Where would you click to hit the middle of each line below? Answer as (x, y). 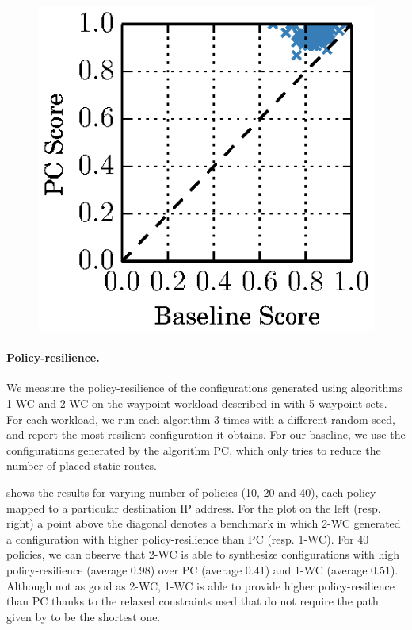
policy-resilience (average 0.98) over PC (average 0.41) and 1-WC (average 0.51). (202, 569)
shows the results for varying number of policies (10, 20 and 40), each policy (191, 492)
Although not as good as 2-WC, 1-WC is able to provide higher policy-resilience (201, 585)
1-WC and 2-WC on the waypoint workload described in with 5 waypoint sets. (197, 403)
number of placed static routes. (82, 465)
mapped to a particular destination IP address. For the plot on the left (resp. (194, 507)
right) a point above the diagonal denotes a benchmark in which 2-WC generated (204, 523)
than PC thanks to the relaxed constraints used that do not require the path (193, 601)
